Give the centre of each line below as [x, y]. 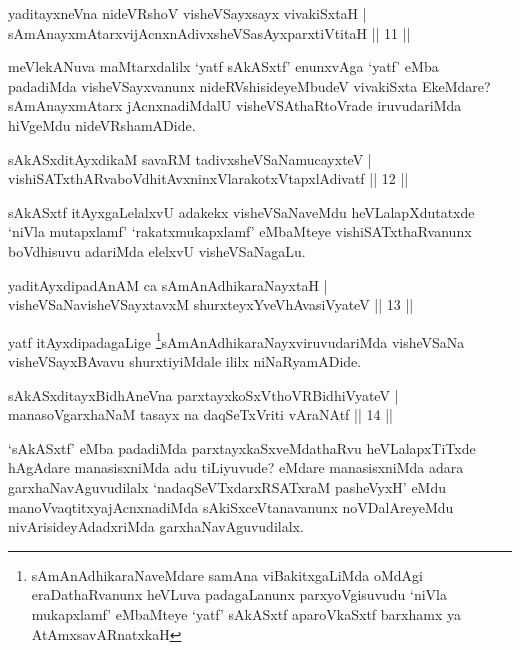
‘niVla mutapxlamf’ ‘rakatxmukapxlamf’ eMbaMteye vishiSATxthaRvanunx [240, 231]
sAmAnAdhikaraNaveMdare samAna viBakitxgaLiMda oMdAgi [227, 574]
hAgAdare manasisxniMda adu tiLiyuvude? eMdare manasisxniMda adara [236, 467]
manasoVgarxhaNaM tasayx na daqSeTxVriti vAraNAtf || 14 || [200, 414]
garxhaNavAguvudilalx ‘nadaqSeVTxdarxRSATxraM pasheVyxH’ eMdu [227, 486]
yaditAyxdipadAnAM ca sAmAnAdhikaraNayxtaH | [168, 284]
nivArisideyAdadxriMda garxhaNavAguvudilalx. [156, 526]
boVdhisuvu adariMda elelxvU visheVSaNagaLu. [157, 250]
